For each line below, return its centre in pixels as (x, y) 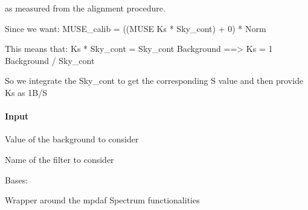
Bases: (17, 180)
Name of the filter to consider (59, 159)
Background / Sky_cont (50, 60)
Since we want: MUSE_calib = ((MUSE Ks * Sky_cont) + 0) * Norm (136, 28)
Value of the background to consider (72, 139)
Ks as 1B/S (26, 92)
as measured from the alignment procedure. (85, 8)
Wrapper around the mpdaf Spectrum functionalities (102, 200)
